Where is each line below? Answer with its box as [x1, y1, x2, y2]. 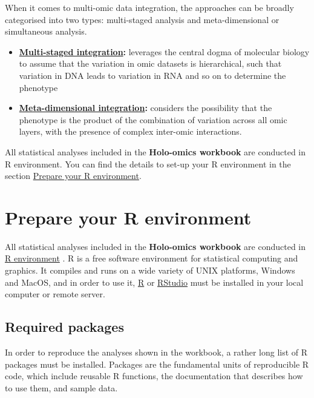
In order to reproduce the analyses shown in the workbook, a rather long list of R [5, 346, 308, 359]
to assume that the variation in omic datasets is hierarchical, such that [19, 57, 282, 70]
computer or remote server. [5, 288, 105, 300]
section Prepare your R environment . [5, 169, 142, 182]
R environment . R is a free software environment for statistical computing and [5, 252, 298, 265]
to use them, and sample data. [5, 381, 118, 394]
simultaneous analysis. [5, 25, 87, 38]
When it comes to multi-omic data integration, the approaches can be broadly [5, 1, 294, 13]
